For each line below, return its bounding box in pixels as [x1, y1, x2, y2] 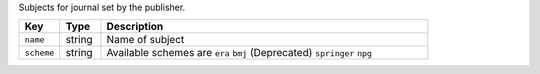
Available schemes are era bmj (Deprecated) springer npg [106, 46, 372, 60]
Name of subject [106, 33, 185, 47]
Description [106, 20, 164, 34]
